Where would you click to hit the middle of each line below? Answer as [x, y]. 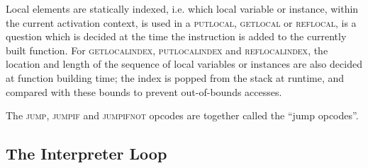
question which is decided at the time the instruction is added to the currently [176, 36]
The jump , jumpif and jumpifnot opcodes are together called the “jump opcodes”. [182, 115]
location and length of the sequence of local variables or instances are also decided [184, 64]
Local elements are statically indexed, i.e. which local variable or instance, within [182, 8]
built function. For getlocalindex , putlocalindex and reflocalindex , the [167, 50]
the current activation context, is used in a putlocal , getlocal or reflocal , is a [181, 22]
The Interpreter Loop [87, 154]
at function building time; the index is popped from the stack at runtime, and [175, 77]
